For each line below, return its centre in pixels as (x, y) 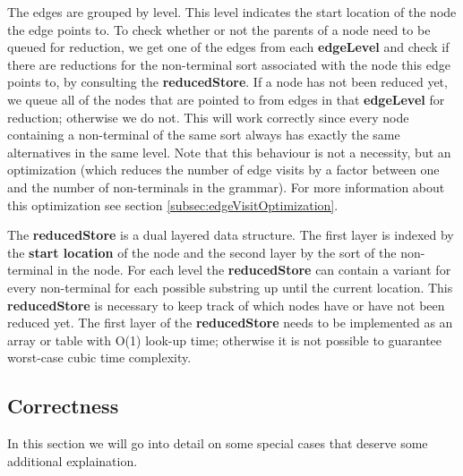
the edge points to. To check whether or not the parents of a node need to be (219, 29)
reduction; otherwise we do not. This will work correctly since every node (208, 117)
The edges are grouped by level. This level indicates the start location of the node (232, 12)
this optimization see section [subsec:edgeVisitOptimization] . (173, 204)
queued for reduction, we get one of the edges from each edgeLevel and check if (228, 47)
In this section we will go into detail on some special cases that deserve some (218, 443)
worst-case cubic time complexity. (99, 357)
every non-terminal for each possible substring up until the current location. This (230, 287)
